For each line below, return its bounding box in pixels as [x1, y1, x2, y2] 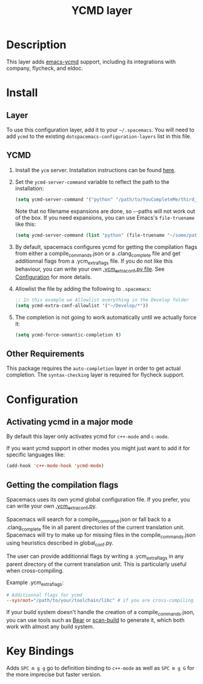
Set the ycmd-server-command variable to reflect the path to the [15, 178, 170, 186]
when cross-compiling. [6, 567, 64, 574]
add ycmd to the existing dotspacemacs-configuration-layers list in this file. [6, 132, 192, 140]
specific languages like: [6, 451, 65, 458]
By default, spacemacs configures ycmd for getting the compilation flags [15, 243, 198, 250]
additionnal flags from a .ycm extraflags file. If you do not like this [15, 257, 173, 267]
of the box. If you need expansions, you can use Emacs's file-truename [15, 214, 195, 221]
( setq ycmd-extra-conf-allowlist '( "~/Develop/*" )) [15, 302, 148, 309]
